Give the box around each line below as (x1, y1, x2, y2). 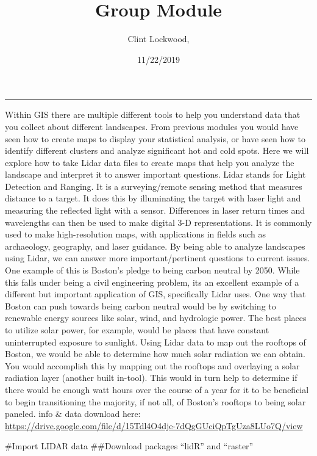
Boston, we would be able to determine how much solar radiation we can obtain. (5, 347, 305, 360)
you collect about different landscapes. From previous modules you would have (5, 120, 299, 132)
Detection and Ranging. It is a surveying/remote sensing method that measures (5, 179, 302, 192)
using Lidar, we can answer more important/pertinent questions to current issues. (5, 252, 310, 264)
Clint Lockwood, (127, 32, 190, 45)
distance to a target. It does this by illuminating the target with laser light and (5, 192, 301, 204)
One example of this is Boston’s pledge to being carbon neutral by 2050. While (5, 264, 300, 277)
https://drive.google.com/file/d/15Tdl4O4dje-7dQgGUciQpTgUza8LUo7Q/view (5, 419, 303, 432)
